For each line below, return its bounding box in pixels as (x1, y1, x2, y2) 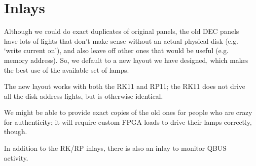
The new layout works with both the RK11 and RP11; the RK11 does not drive (4, 81, 246, 91)
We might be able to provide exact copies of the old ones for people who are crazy (4, 107, 253, 117)
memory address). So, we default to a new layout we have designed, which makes (4, 55, 249, 65)
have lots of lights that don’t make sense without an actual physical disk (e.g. (4, 35, 238, 46)
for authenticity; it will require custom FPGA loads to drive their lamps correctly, (4, 116, 252, 127)
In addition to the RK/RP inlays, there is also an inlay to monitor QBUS (4, 143, 227, 153)
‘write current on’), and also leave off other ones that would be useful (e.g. (4, 45, 229, 55)
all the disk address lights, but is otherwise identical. (4, 90, 163, 101)
